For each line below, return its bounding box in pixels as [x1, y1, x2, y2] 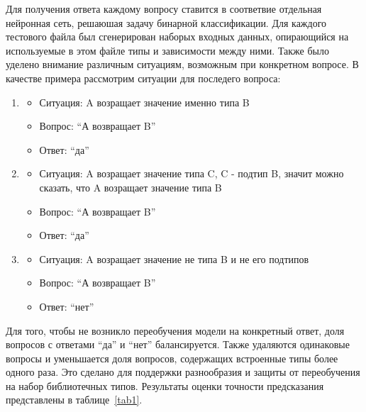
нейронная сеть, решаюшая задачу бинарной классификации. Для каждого [6, 15, 327, 30]
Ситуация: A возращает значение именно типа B [39, 94, 250, 109]
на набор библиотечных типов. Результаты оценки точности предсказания [6, 378, 324, 393]
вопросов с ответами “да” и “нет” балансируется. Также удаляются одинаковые [6, 337, 350, 352]
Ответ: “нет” [39, 299, 94, 313]
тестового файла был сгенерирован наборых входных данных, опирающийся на [6, 29, 349, 44]
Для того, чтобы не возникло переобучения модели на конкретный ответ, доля [6, 323, 345, 338]
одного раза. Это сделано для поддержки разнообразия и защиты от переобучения [6, 364, 360, 379]
